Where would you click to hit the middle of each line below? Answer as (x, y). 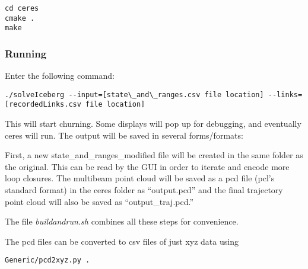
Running (26, 53)
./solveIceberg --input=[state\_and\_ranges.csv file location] (134, 95)
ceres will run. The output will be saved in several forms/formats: (124, 135)
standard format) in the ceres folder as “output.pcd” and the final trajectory (144, 190)
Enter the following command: (60, 76)
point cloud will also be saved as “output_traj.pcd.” (99, 201)
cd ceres (22, 8)
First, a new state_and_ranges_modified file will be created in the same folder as (154, 155)
